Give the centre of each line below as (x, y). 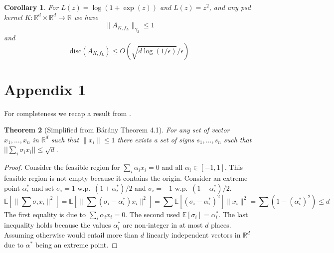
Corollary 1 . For (31, 7)
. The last (233, 214)
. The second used (153, 214)
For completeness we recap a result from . (68, 113)
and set (43, 188)
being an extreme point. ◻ (76, 244)
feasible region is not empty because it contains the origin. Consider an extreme (126, 178)
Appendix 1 (45, 89)
